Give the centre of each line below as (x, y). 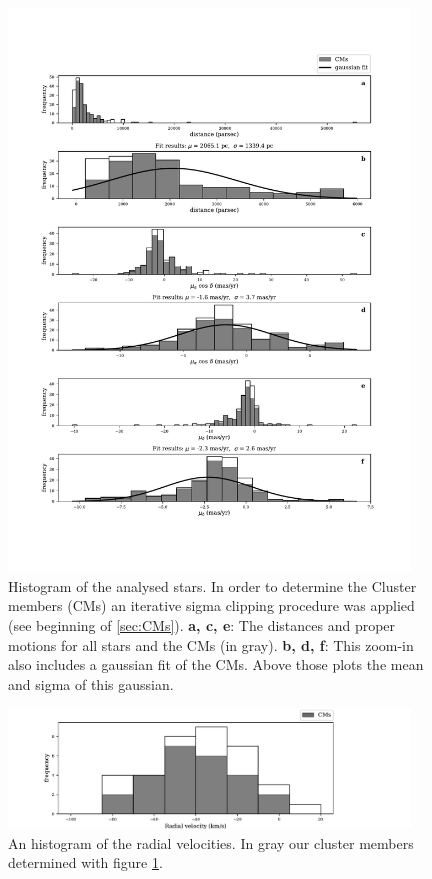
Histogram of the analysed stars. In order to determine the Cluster (212, 585)
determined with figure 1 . (85, 862)
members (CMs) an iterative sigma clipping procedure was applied (211, 605)
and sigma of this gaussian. (91, 683)
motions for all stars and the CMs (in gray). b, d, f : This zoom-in (211, 644)
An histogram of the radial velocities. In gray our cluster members (211, 842)
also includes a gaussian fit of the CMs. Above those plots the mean (216, 664)
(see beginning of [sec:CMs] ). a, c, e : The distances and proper (202, 625)
